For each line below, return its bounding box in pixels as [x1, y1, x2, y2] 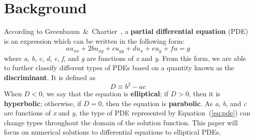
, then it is [189, 88, 221, 99]
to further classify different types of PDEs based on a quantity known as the [4, 62, 234, 73]
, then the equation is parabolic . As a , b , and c [101, 98, 247, 108]
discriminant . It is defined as [4, 72, 95, 82]
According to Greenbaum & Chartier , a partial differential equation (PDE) [4, 26, 248, 36]
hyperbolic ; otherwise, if [4, 98, 81, 108]
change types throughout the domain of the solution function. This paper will [4, 117, 238, 127]
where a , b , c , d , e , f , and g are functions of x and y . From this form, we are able [4, 53, 246, 63]
